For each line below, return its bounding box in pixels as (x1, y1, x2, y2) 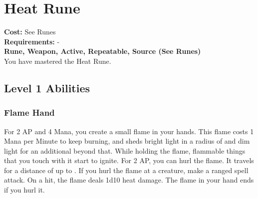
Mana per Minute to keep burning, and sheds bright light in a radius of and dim (4, 136, 250, 146)
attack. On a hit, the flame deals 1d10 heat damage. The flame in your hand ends (4, 175, 254, 185)
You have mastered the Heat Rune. (4, 55, 111, 66)
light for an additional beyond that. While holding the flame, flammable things (4, 145, 246, 156)
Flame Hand (4, 106, 55, 119)
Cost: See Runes (4, 26, 56, 37)
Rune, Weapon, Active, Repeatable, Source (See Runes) (4, 46, 201, 56)
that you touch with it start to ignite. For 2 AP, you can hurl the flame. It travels (4, 155, 254, 166)
